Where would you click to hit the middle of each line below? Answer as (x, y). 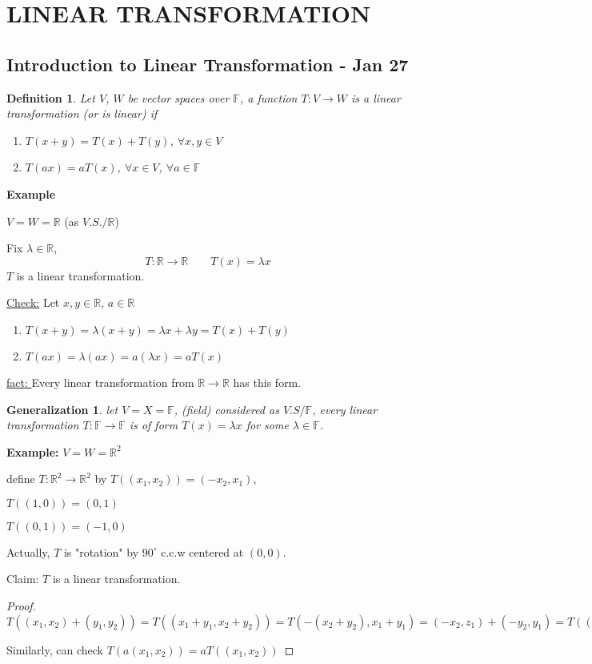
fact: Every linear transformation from (100, 382)
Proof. (21, 606)
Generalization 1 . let (62, 409)
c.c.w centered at (202, 551)
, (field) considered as (226, 409)
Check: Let (33, 302)
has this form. (267, 382)
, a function (268, 97)
